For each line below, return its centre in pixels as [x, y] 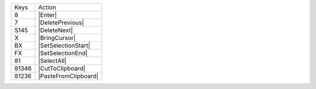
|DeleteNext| [56, 30]
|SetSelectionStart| [64, 45]
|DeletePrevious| [61, 22]
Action [47, 7]
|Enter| [48, 15]
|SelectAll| [52, 61]
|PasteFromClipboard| [68, 76]
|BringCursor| [57, 38]
